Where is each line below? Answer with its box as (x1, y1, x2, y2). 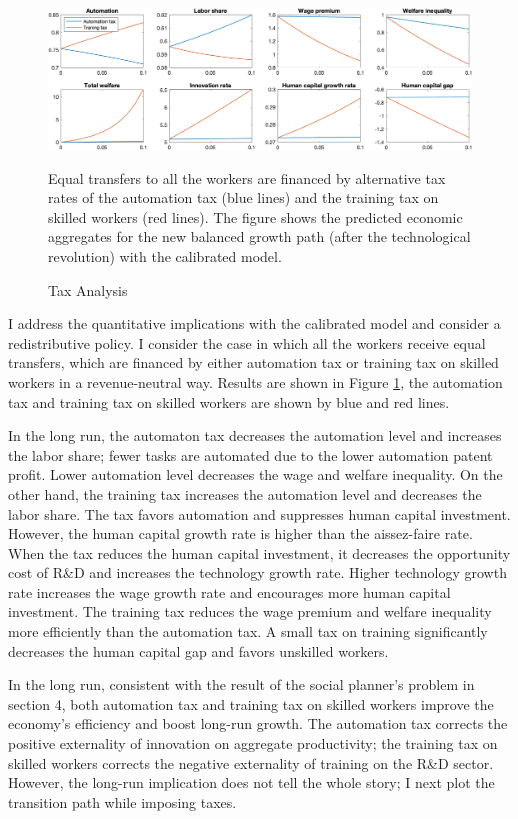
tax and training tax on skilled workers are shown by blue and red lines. (8, 391, 450, 412)
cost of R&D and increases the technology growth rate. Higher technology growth (8, 562, 507, 583)
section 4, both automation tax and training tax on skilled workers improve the (8, 693, 494, 714)
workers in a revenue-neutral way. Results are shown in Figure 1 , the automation (8, 371, 503, 392)
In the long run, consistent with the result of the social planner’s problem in (8, 674, 475, 695)
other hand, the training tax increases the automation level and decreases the (8, 483, 482, 504)
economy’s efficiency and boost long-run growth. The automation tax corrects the (8, 713, 508, 734)
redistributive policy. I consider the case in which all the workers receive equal (8, 332, 486, 353)
